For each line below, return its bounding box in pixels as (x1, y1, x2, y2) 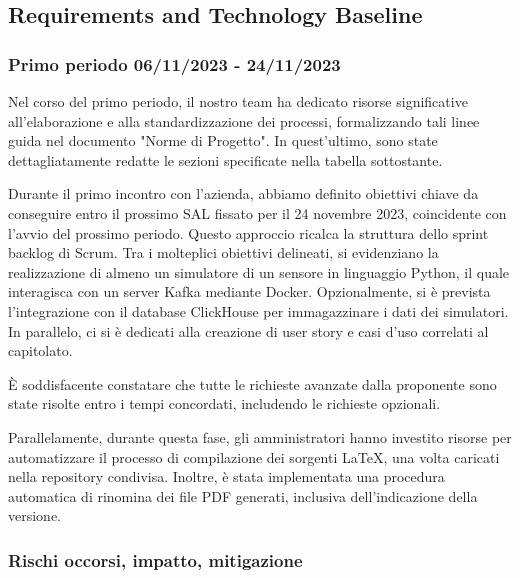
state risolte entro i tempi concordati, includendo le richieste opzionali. (8, 393, 441, 414)
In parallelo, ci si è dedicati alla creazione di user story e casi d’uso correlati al (8, 320, 489, 341)
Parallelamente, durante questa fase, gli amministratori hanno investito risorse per (8, 426, 512, 447)
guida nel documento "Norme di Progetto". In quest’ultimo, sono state (8, 130, 438, 151)
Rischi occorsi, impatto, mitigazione (8, 547, 303, 572)
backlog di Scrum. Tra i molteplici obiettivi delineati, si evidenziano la (8, 242, 439, 263)
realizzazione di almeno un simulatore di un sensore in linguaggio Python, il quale (8, 261, 510, 282)
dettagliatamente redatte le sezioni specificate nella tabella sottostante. (8, 149, 443, 170)
